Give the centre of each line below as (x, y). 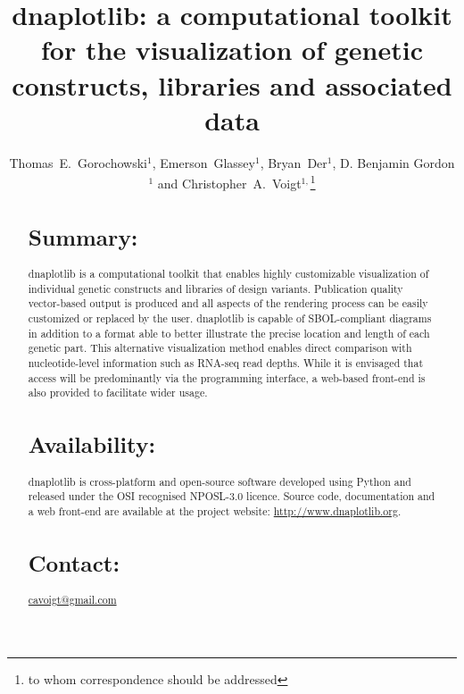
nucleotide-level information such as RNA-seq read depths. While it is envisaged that (226, 363)
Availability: (92, 444)
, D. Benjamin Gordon (394, 162)
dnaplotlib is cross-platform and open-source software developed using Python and (220, 481)
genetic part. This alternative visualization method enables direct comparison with (220, 348)
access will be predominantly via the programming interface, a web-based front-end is (227, 377)
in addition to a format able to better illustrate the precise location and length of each (229, 333)
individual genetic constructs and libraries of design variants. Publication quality (215, 288)
